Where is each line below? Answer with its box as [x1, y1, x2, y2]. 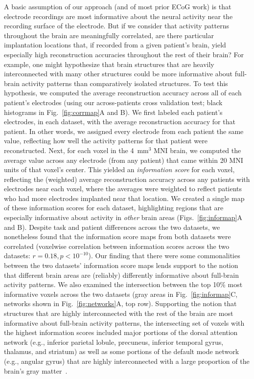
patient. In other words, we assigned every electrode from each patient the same [4, 126, 244, 136]
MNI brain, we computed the [154, 145, 241, 155]
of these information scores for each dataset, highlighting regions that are [4, 202, 224, 213]
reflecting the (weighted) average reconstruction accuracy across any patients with [4, 174, 250, 184]
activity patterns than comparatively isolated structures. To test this [22, 78, 228, 88]
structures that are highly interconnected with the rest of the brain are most [4, 308, 233, 318]
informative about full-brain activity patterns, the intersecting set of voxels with [4, 317, 245, 328]
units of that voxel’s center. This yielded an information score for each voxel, [4, 164, 235, 175]
